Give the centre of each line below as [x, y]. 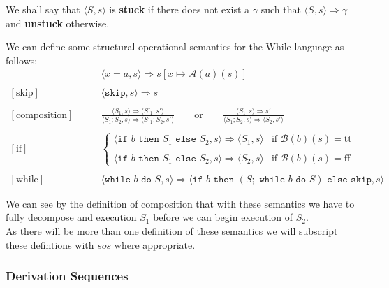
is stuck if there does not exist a [179, 9]
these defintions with [50, 244]
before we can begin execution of [223, 217]
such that [281, 9]
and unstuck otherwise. [58, 23]
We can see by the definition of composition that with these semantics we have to [180, 203]
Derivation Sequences [67, 276]
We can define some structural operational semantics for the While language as [175, 46]
